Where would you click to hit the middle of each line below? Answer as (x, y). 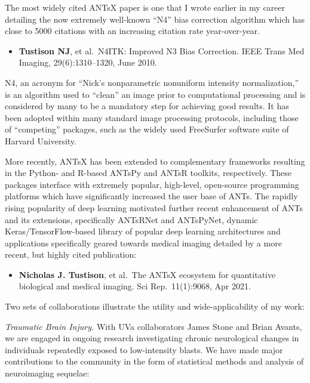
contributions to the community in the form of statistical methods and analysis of (154, 361)
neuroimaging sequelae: (47, 373)
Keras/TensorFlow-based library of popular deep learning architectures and (143, 231)
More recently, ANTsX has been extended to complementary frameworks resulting (155, 161)
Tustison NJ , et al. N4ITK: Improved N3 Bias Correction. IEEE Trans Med (162, 50)
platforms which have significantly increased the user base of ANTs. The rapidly (151, 196)
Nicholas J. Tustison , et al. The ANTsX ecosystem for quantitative (147, 274)
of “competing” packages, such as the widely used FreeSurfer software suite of (147, 129)
